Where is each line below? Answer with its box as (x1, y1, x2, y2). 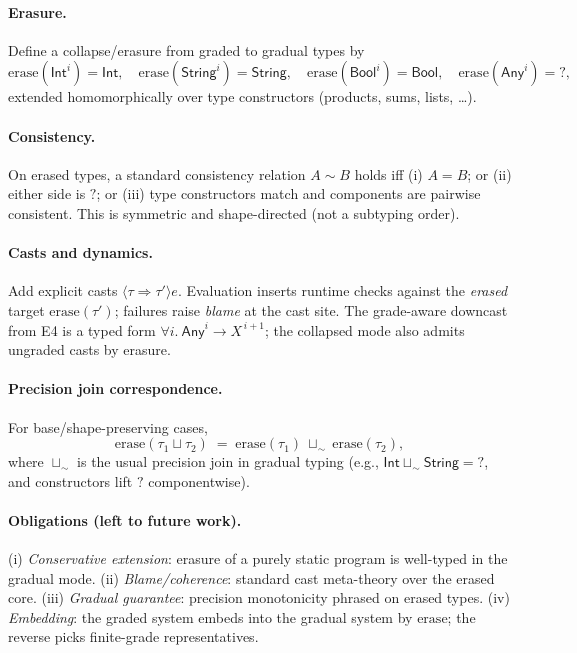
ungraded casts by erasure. (8, 339, 171, 360)
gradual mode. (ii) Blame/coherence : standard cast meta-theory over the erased (8, 567, 495, 588)
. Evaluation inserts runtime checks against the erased (177, 280, 508, 301)
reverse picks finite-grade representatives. (8, 626, 259, 647)
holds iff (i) (354, 163, 423, 184)
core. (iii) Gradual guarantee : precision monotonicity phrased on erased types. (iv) (8, 587, 510, 608)
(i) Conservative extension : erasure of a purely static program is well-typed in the (8, 548, 508, 569)
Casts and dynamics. (8, 242, 153, 263)
